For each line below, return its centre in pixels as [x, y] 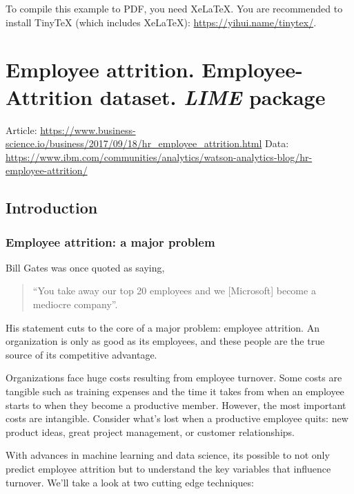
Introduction [52, 208]
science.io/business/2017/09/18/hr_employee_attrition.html [134, 143]
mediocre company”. [75, 304]
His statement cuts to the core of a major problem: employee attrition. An [163, 327]
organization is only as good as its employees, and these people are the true [165, 341]
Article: [21, 130]
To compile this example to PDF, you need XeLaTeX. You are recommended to [174, 8]
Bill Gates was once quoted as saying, [85, 267]
